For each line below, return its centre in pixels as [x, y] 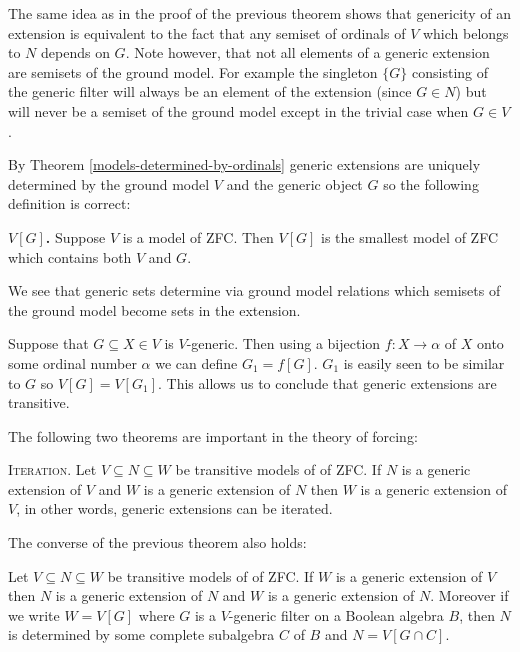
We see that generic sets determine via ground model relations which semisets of [254, 290]
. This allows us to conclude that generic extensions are [327, 382]
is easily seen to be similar [424, 362]
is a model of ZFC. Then [198, 236]
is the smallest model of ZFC [409, 236]
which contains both [70, 256]
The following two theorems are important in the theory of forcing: [213, 435]
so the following [431, 183]
